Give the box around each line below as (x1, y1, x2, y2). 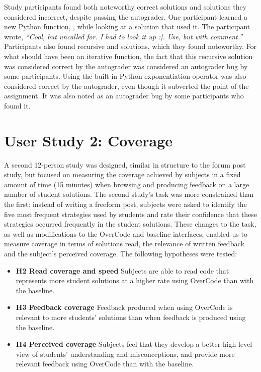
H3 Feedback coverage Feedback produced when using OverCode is (16, 302, 233, 312)
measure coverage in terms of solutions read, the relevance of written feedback (4, 238, 244, 249)
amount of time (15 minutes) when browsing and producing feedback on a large (4, 179, 249, 189)
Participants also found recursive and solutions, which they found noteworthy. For (4, 41, 256, 51)
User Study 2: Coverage (4, 130, 173, 150)
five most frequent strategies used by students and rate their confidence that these (4, 208, 257, 219)
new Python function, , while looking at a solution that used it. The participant (4, 21, 250, 32)
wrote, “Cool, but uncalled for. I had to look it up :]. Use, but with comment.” (4, 31, 243, 41)
